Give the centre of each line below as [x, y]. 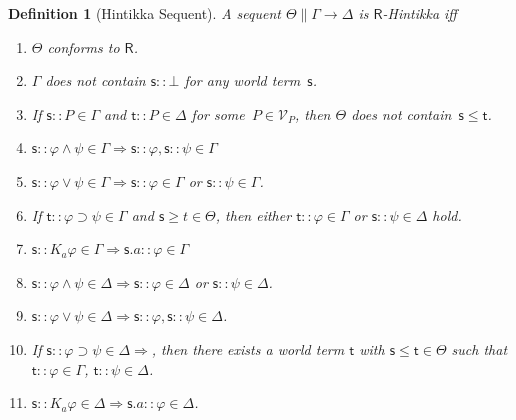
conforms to [83, 46]
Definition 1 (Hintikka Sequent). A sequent [144, 13]
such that [479, 348]
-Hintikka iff [419, 13]
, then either [253, 214]
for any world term [242, 80]
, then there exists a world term [248, 348]
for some [218, 113]
